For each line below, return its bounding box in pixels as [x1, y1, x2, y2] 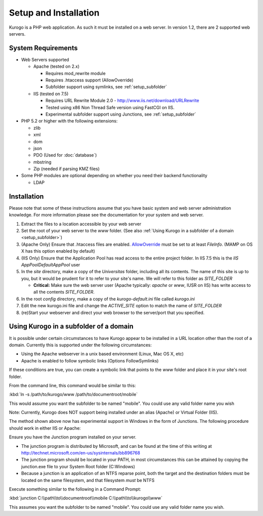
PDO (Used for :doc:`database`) [33, 152, 97, 158]
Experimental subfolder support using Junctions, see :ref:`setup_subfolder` [45, 111, 196, 117]
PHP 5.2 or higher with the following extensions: [21, 118, 118, 124]
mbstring [33, 159, 52, 165]
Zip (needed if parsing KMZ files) [33, 166, 100, 172]
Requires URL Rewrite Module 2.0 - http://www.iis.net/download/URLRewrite [45, 98, 199, 103]
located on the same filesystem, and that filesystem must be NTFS [21, 477, 155, 483]
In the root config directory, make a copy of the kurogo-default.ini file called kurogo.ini [21, 296, 195, 302]
